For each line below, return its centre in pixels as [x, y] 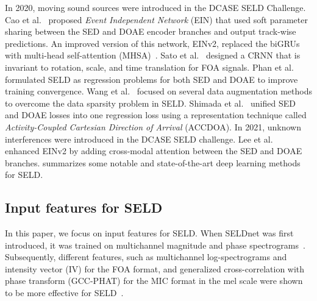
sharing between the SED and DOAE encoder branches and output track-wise [151, 31]
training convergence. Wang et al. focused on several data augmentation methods [158, 91]
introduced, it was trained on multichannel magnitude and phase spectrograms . [155, 245]
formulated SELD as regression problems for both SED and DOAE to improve [151, 79]
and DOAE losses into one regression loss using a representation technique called [156, 115]
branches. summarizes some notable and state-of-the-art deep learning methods [153, 162]
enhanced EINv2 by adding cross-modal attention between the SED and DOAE [154, 151]
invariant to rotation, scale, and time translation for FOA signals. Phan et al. [149, 67]
